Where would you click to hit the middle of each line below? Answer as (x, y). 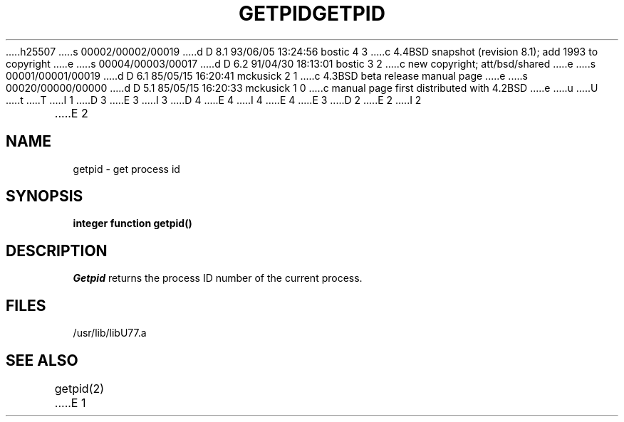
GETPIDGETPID (312, 14)
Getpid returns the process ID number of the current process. (218, 278)
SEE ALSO (42, 360)
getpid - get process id (126, 169)
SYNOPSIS (45, 196)
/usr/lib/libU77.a (110, 333)
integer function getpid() (132, 223)
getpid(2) (79, 388)
